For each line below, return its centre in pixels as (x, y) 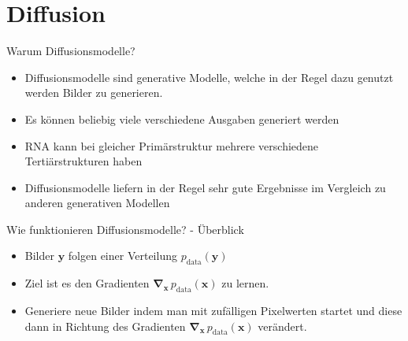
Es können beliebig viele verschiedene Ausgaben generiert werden (182, 119)
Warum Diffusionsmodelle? (71, 51)
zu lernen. (245, 283)
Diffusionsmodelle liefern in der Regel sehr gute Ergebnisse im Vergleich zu (205, 187)
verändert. (282, 326)
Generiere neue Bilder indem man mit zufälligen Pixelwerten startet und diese (213, 311)
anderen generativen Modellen (97, 203)
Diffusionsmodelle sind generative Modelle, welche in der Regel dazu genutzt (209, 77)
